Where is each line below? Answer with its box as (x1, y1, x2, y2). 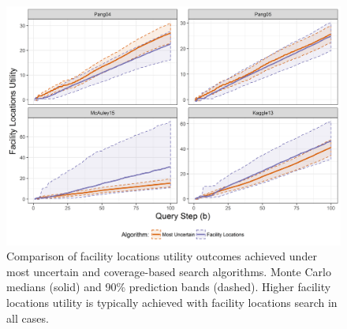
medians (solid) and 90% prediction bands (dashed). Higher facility (6, 279, 331, 295)
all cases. (6, 309, 49, 326)
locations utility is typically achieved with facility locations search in (6, 294, 338, 311)
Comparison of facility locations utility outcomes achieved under (6, 248, 317, 264)
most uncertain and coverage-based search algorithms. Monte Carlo (6, 263, 331, 279)
